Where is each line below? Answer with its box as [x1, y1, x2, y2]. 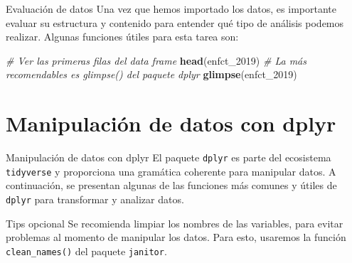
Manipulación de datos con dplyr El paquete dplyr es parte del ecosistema [6, 150, 331, 165]
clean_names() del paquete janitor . [6, 243, 167, 258]
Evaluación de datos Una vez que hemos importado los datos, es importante [6, 1, 336, 16]
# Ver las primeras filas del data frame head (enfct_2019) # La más [6, 53, 306, 68]
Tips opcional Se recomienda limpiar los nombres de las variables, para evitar [6, 215, 343, 230]
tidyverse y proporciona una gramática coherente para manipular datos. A [6, 163, 336, 178]
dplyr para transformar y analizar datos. [6, 192, 184, 206]
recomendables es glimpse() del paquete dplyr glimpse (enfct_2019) [6, 67, 297, 82]
